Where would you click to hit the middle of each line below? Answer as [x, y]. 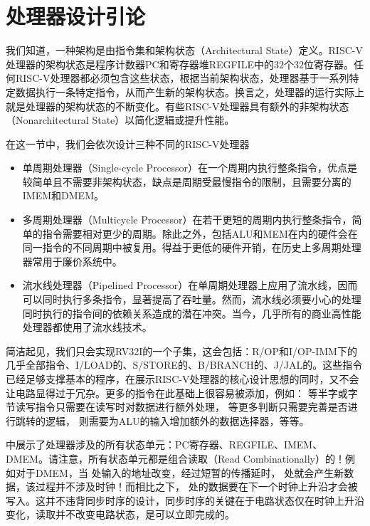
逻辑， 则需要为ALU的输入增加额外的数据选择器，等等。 [177, 420]
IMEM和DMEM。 [63, 195]
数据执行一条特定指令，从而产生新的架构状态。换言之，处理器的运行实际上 [190, 91]
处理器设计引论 [76, 16]
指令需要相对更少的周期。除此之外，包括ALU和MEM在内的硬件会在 [200, 233]
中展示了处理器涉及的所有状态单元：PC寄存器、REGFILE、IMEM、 [164, 445]
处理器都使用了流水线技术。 [87, 327]
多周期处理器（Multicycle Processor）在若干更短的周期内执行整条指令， [187, 220]
